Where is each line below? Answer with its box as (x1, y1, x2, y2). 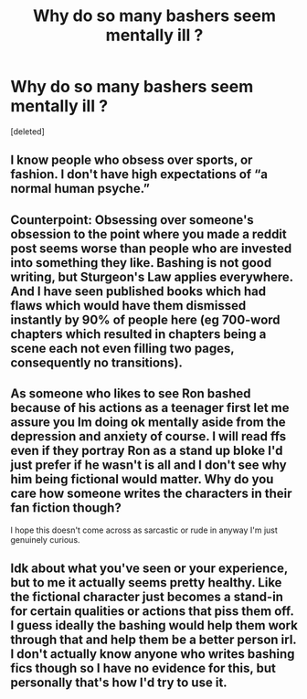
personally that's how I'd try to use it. (10, 674, 228, 690)
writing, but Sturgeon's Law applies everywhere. (10, 269, 293, 284)
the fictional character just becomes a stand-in (10, 588, 284, 604)
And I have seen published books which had (10, 283, 267, 299)
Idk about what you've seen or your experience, (10, 560, 289, 576)
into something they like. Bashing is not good (10, 255, 272, 270)
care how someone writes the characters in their (10, 486, 292, 502)
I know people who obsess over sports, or (10, 153, 253, 168)
